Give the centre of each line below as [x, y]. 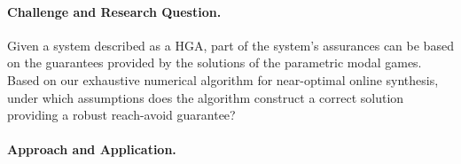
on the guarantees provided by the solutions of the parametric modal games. [215, 62]
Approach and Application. [92, 149]
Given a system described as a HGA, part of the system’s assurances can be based [230, 45]
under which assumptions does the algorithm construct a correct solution [206, 97]
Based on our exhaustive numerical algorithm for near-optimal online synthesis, [223, 79]
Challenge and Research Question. [114, 11]
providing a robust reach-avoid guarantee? [121, 115]
